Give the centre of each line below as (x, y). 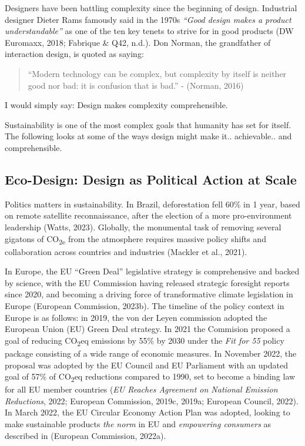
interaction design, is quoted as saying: (74, 54)
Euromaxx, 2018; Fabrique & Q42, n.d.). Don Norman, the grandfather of (138, 42)
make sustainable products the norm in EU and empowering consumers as (138, 424)
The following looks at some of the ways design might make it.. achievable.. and (148, 136)
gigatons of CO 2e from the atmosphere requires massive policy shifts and (135, 239)
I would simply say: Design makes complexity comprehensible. (116, 105)
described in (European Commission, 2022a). (86, 435)
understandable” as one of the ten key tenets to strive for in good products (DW (149, 31)
